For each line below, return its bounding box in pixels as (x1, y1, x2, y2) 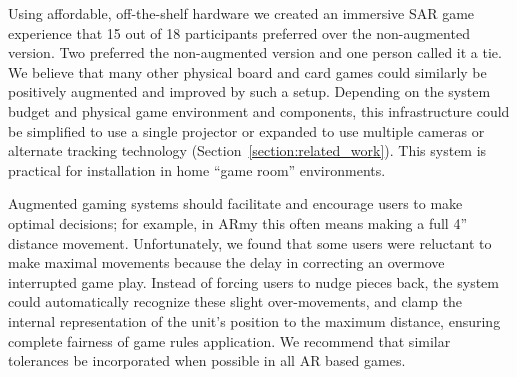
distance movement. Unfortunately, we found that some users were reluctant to (8, 232, 492, 253)
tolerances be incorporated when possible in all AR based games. (8, 350, 406, 371)
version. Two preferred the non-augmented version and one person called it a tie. (8, 42, 502, 63)
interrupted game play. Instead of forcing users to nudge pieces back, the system (8, 271, 499, 292)
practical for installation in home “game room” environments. (8, 159, 386, 180)
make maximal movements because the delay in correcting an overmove (8, 252, 445, 273)
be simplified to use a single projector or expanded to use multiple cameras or (8, 120, 485, 141)
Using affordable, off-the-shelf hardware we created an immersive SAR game (8, 3, 475, 23)
